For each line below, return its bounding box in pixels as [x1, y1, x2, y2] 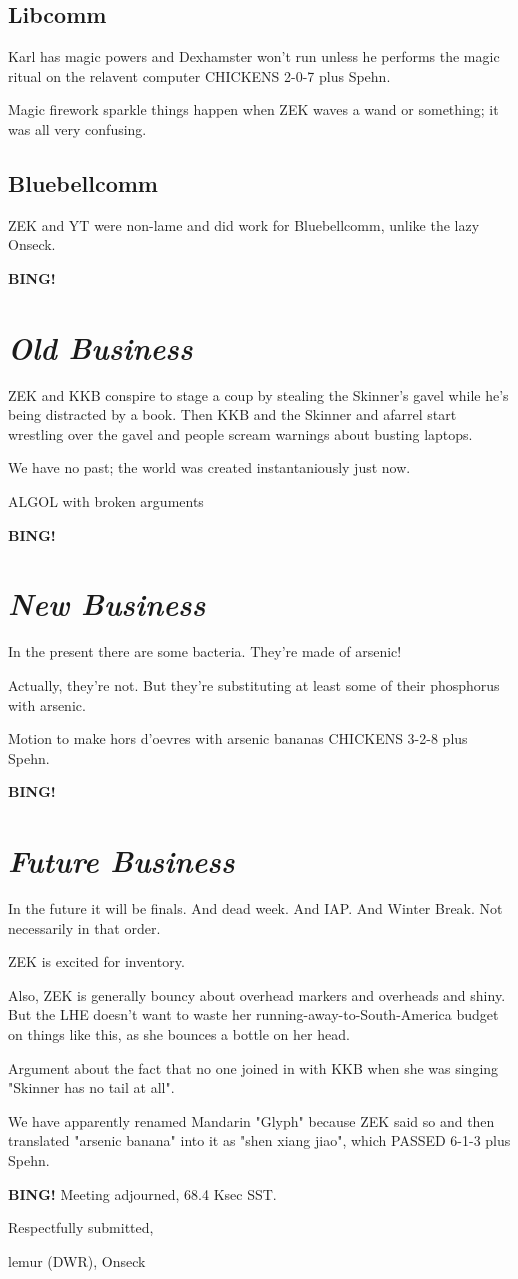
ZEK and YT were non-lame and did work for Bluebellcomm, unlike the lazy [8, 214, 480, 235]
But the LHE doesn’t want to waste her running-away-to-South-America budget [8, 1004, 499, 1025]
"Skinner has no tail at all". [8, 1077, 175, 1098]
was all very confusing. [8, 118, 147, 139]
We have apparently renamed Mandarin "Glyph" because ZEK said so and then [8, 1110, 495, 1131]
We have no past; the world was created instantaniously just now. [8, 457, 411, 478]
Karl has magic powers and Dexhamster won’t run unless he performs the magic [8, 46, 500, 67]
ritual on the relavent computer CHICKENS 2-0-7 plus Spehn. [8, 65, 391, 86]
